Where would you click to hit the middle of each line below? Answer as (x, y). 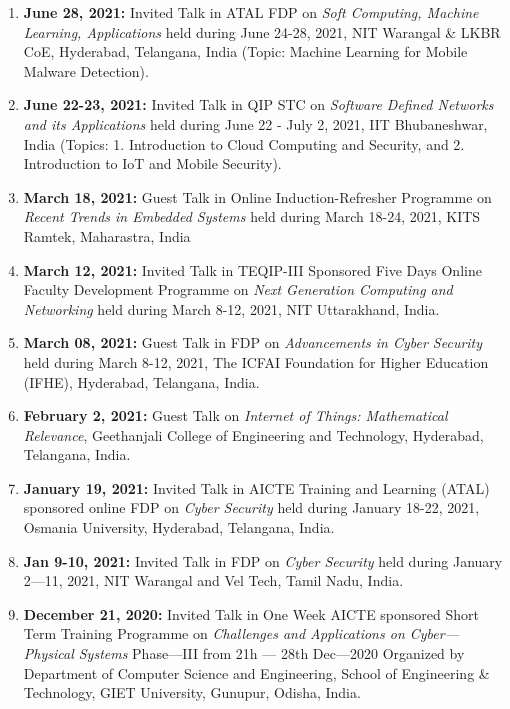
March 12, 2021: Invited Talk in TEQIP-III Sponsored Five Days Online (252, 269)
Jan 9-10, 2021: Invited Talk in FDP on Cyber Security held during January (263, 560)
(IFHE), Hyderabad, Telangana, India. (141, 381)
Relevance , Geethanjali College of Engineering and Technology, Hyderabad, (253, 434)
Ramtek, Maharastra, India (107, 235)
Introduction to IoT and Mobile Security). (152, 163)
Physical (48, 653)
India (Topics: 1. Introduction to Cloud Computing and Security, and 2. (244, 143)
